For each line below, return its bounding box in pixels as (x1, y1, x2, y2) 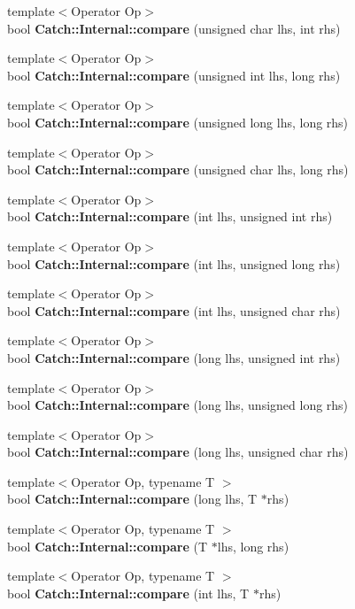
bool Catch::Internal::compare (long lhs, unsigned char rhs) (7, 443, 349, 461)
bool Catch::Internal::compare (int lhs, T (7, 583, 250, 602)
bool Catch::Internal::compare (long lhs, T (7, 490, 258, 508)
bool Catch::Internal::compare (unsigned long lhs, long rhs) (7, 112, 349, 131)
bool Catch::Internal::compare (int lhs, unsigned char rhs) (7, 301, 341, 320)
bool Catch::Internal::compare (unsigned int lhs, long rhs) (7, 66, 341, 84)
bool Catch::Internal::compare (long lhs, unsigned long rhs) (7, 396, 349, 414)
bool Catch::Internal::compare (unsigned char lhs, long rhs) (7, 160, 349, 179)
